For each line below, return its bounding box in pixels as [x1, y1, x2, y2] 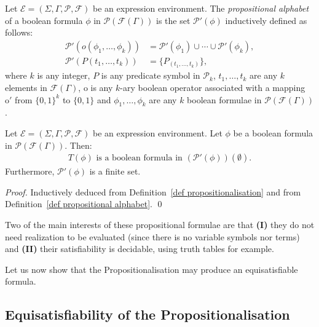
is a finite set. [89, 165, 141, 178]
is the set [156, 14, 191, 26]
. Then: [65, 138, 92, 151]
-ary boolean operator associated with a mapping [120, 81, 305, 93]
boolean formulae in [187, 93, 262, 106]
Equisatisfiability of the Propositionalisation [5, 305, 290, 324]
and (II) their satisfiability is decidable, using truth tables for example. [5, 242, 274, 255]
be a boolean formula [233, 126, 313, 139]
